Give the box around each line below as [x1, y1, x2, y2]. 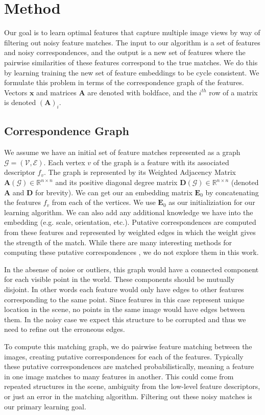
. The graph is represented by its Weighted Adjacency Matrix [43, 167, 236, 177]
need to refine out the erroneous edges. [4, 324, 125, 334]
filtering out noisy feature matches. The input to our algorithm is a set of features [4, 37, 260, 47]
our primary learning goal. [4, 401, 86, 411]
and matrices [36, 87, 77, 97]
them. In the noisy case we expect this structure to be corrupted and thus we [4, 314, 246, 324]
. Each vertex [43, 157, 85, 167]
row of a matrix [209, 87, 258, 97]
